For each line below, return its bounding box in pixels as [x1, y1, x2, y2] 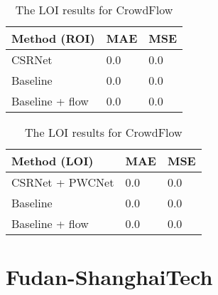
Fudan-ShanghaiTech [6, 262, 213, 291]
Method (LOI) [11, 152, 94, 169]
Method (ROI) [11, 30, 95, 46]
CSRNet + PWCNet [11, 174, 114, 190]
